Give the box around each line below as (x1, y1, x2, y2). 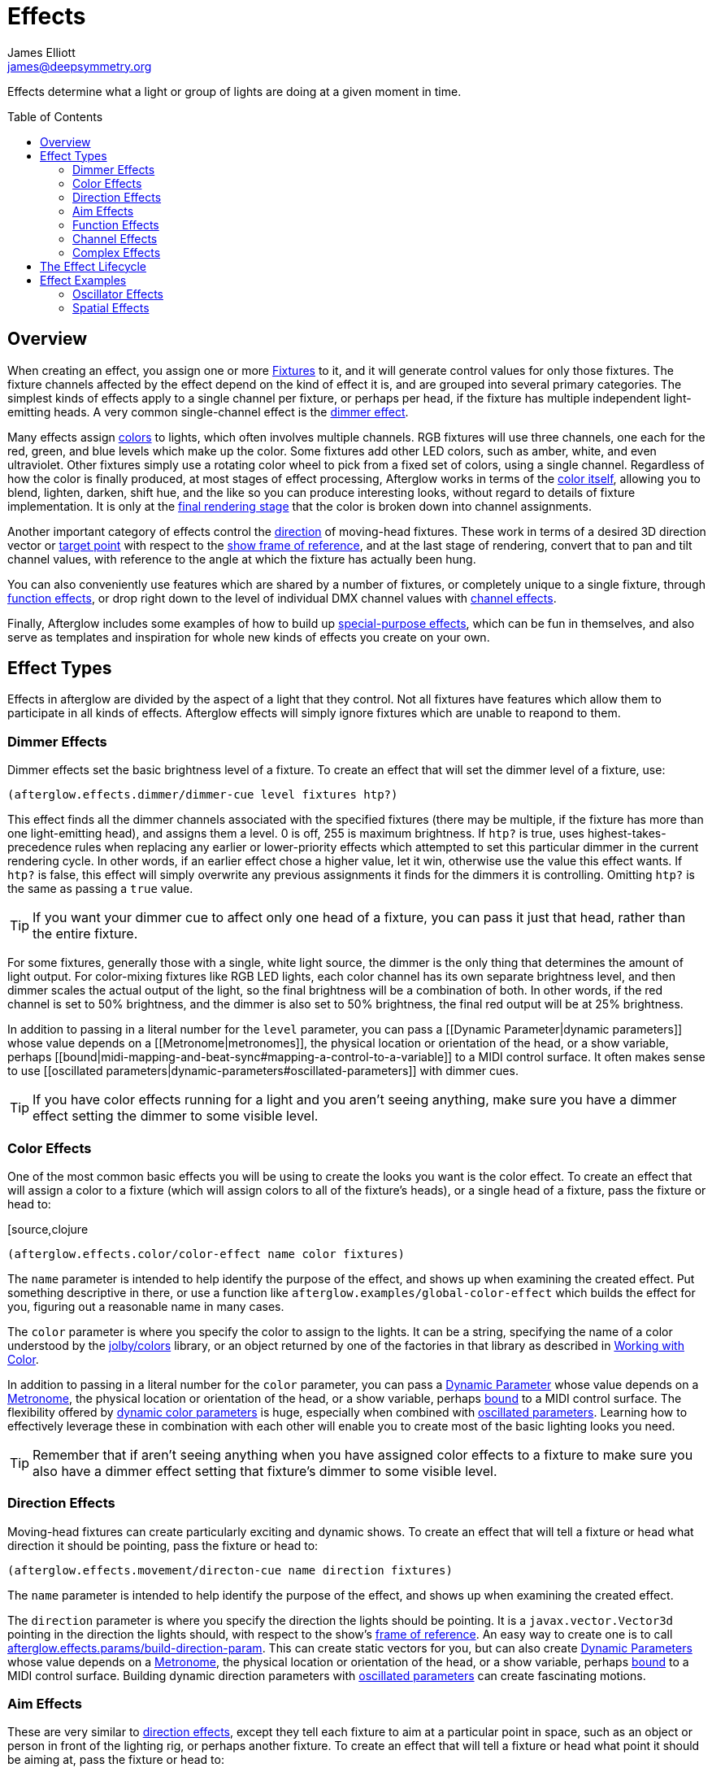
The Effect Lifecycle (40, 259, 147, 273)
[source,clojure (7, 1221, 89, 1236)
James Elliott (7, 45, 76, 59)
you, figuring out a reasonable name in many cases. (7, 1299, 284, 1313)
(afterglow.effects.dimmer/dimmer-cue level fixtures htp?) (7, 788, 398, 802)
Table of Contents (7, 109, 103, 124)
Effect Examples (40, 272, 127, 287)
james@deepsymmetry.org (7, 59, 152, 73)
